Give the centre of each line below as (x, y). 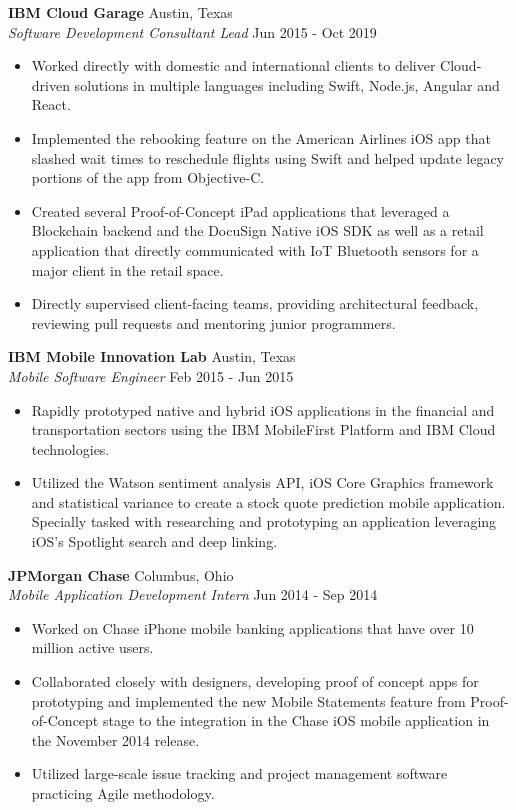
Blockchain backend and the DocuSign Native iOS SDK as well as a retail (257, 230)
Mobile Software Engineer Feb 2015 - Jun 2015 (151, 375)
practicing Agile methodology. (123, 793)
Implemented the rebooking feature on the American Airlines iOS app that (261, 137)
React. (51, 104)
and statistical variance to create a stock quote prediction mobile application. (268, 501)
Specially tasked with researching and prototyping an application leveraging (264, 521)
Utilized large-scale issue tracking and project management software (239, 773)
